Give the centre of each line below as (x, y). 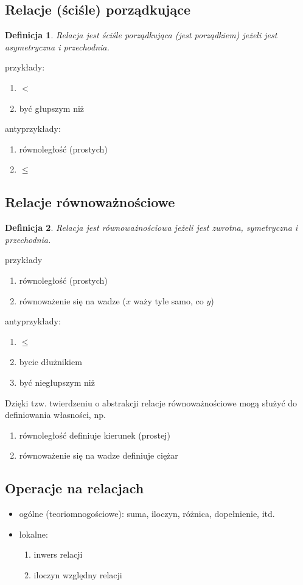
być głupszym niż (52, 108)
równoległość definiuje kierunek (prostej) (95, 435)
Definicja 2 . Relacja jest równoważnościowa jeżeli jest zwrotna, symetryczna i (151, 227)
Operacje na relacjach (75, 488)
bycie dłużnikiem (50, 362)
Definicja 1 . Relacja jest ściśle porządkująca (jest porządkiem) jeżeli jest (141, 35)
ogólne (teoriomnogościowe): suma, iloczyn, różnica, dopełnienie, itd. (147, 514)
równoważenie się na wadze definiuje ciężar (99, 455)
